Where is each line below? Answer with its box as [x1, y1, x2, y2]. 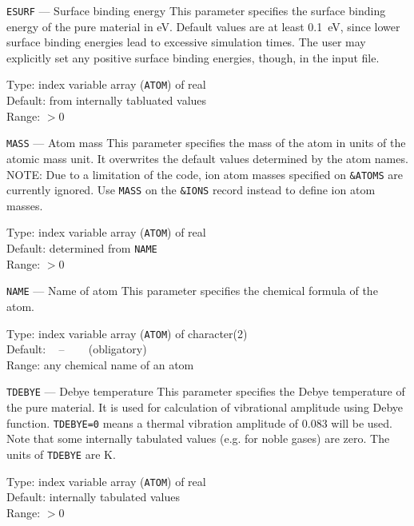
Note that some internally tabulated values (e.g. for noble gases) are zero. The [6, 430, 390, 447]
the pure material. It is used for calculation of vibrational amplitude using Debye [6, 399, 404, 416]
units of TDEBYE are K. [6, 445, 116, 462]
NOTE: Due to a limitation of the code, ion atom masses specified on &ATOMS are [6, 165, 403, 182]
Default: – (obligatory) [6, 341, 147, 357]
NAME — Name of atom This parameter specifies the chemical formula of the [6, 282, 378, 299]
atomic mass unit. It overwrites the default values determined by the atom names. [6, 149, 408, 166]
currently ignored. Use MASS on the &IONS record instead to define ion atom [6, 181, 376, 198]
